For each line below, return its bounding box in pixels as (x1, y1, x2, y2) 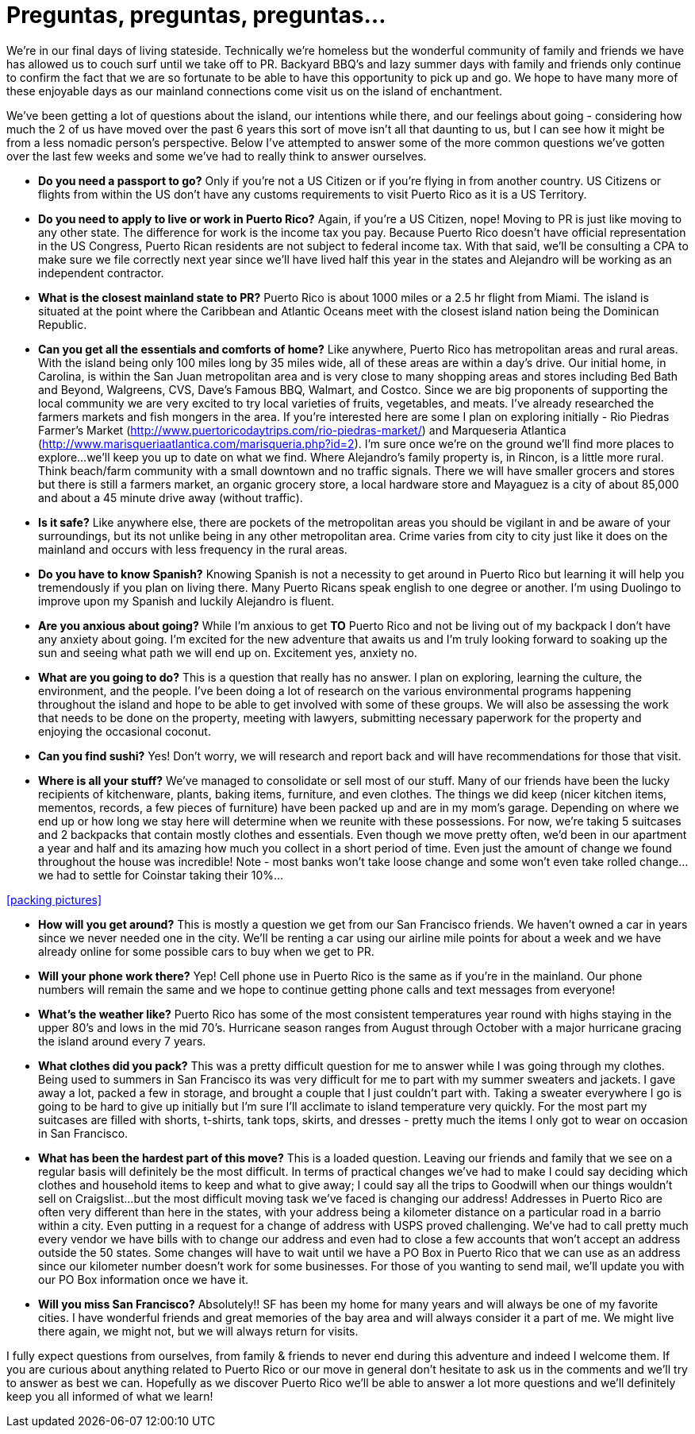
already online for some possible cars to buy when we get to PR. (38, 944, 374, 958)
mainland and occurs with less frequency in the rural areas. (38, 542, 347, 556)
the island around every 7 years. (38, 1034, 206, 1048)
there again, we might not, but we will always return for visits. (38, 1324, 359, 1338)
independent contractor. (38, 265, 164, 280)
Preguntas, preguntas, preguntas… (6, 2, 386, 29)
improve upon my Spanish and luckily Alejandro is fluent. (38, 593, 335, 608)
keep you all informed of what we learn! (6, 1389, 213, 1403)
